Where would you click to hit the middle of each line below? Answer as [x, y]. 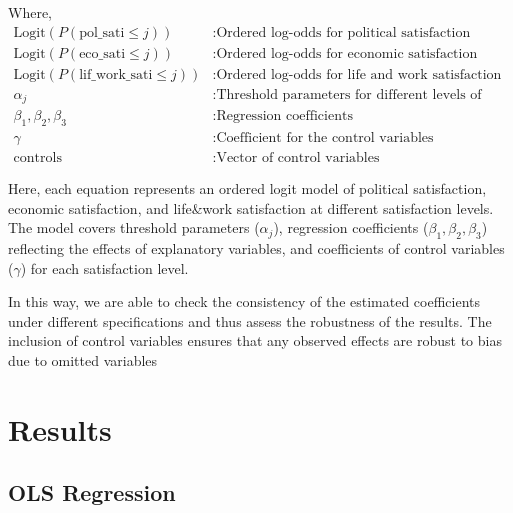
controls [37, 158]
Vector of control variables [298, 158]
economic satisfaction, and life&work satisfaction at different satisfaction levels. [251, 207]
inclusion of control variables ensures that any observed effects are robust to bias [255, 340]
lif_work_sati [116, 74]
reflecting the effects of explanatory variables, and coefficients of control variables [256, 248]
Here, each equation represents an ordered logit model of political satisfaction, [247, 188]
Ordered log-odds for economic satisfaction [347, 53]
